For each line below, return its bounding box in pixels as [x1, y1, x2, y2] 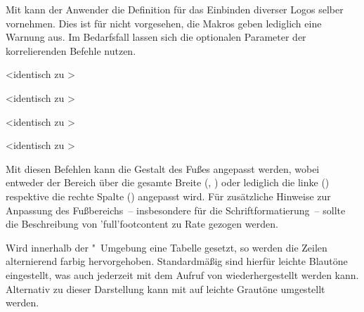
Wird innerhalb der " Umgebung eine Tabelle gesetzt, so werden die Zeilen [6, 240, 327, 254]
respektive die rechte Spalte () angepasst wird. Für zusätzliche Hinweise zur [6, 188, 331, 203]
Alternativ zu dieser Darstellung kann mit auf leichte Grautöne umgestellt [6, 281, 325, 296]
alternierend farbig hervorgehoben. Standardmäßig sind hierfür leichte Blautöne [6, 254, 348, 268]
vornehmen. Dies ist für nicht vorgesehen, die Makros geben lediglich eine [6, 15, 322, 30]
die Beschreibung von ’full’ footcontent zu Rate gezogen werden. [6, 216, 278, 231]
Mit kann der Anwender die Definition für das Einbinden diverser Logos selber [6, 2, 344, 16]
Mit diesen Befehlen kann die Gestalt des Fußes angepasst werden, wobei [6, 161, 320, 176]
